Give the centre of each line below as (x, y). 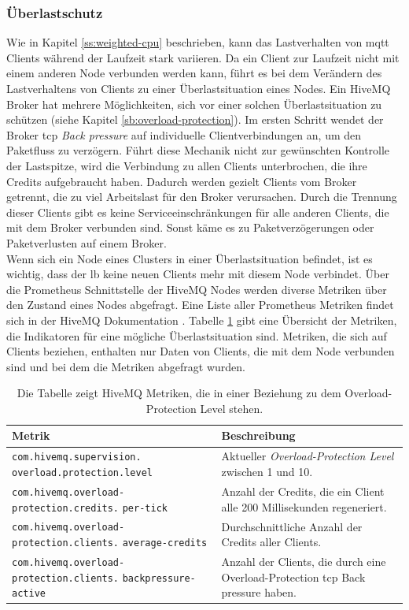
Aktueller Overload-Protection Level (308, 456)
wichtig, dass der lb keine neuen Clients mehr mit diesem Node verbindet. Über (198, 274)
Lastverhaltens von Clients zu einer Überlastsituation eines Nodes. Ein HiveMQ (199, 88)
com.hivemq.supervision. (77, 457)
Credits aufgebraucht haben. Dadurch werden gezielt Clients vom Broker (182, 181)
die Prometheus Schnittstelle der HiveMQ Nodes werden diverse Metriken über (197, 289)
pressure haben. (259, 592)
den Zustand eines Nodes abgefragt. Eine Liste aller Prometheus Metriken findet (200, 305)
